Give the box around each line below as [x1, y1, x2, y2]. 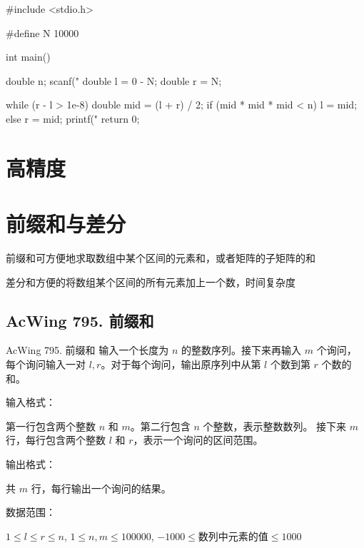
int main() [6, 49, 51, 64]
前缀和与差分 [6, 209, 126, 238]
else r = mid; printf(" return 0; [6, 111, 140, 126]
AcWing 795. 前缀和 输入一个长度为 [6, 342, 169, 357]
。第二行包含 [130, 418, 191, 433]
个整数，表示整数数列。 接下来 [203, 418, 347, 433]
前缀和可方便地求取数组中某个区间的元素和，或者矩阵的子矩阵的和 [6, 250, 315, 265]
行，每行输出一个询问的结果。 [31, 480, 171, 495]
